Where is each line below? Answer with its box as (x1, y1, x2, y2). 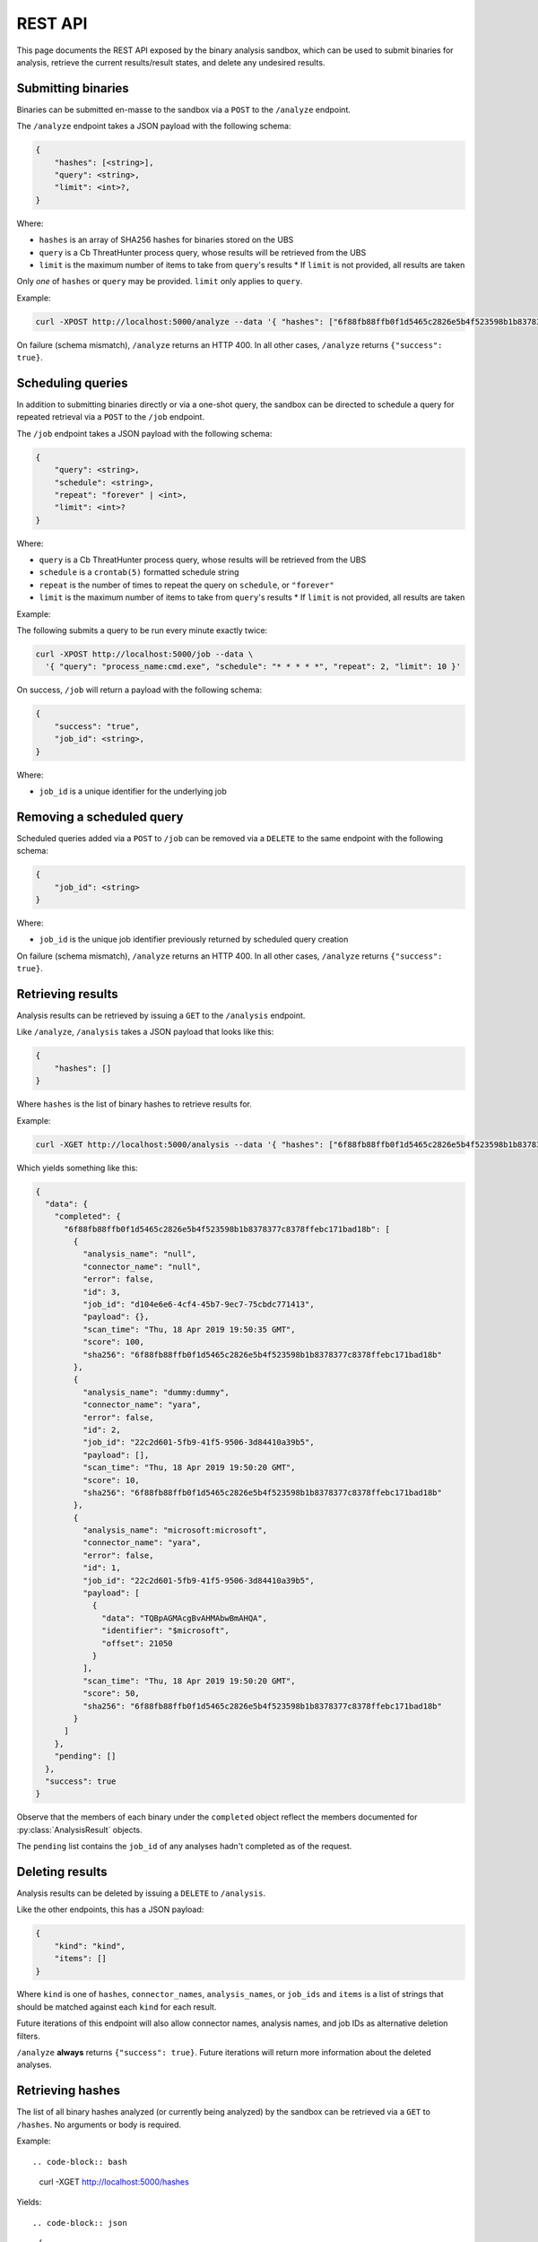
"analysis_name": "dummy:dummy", (82, 1386, 230, 1397)
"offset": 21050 (101, 1638, 174, 1648)
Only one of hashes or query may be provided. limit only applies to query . (16, 276, 303, 287)
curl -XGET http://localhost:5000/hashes (39, 2176, 190, 2187)
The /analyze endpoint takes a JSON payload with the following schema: (16, 121, 291, 132)
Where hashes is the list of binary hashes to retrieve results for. (16, 1099, 253, 1109)
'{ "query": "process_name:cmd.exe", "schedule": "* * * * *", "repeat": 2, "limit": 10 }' (45, 662, 462, 672)
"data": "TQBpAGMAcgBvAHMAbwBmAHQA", (101, 1612, 268, 1623)
